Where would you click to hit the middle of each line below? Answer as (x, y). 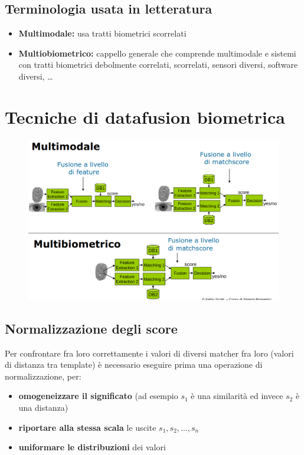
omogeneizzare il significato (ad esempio (98, 396)
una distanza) (43, 407)
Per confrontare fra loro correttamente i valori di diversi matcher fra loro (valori (149, 353)
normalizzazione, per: (43, 376)
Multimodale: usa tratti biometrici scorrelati (102, 33)
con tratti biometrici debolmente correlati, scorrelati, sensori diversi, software (158, 65)
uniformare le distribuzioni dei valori (92, 447)
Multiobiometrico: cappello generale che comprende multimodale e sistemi (157, 53)
